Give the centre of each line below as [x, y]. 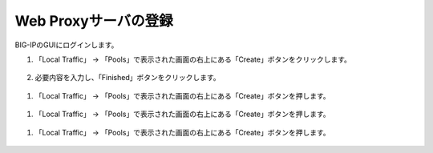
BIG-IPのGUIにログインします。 [67, 45]
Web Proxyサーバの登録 [94, 21]
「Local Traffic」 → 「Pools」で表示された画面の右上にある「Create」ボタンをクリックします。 [193, 59]
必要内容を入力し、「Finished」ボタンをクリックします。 [127, 78]
